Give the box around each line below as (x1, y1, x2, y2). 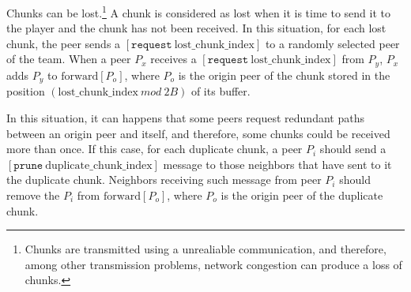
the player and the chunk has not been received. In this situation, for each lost (6, 20, 386, 36)
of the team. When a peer (6, 51, 131, 67)
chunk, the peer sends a (6, 35, 121, 51)
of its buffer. (190, 83, 251, 99)
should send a (319, 140, 386, 157)
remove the (6, 186, 60, 203)
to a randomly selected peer (265, 35, 400, 51)
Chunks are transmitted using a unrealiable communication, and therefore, (25, 241, 386, 257)
